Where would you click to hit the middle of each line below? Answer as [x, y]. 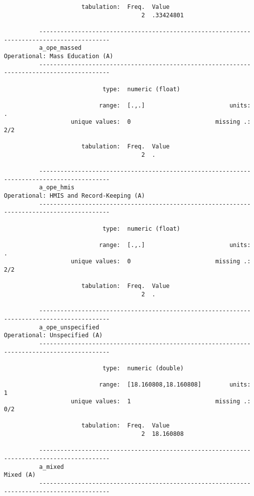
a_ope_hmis [57, 188]
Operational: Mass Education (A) [59, 56]
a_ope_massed [60, 48]
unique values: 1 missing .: [161, 401]
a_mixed [51, 467]
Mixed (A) [20, 475]
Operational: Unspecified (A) [53, 336]
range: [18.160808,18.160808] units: [175, 385]
